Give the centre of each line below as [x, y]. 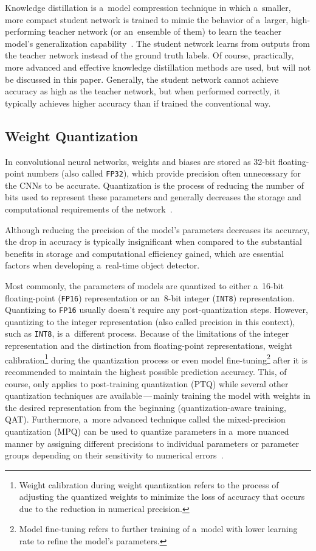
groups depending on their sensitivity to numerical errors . [114, 455]
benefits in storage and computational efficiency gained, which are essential [145, 253]
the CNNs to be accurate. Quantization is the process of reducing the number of [154, 185]
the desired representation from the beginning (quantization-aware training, [146, 407]
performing [25, 31]
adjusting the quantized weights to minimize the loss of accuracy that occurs [162, 497]
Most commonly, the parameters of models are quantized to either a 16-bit [144, 285]
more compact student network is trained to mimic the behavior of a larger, [147, 19]
